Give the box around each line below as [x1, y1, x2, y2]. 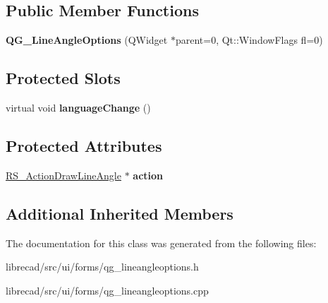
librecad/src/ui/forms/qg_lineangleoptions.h [6, 259, 199, 274]
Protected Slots [6, 67, 121, 89]
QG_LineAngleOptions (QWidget [6, 32, 168, 47]
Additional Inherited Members [6, 202, 233, 224]
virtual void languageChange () [6, 100, 151, 114]
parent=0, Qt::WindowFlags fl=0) [175, 32, 323, 47]
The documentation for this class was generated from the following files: [6, 235, 317, 250]
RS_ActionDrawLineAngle [6, 167, 121, 182]
